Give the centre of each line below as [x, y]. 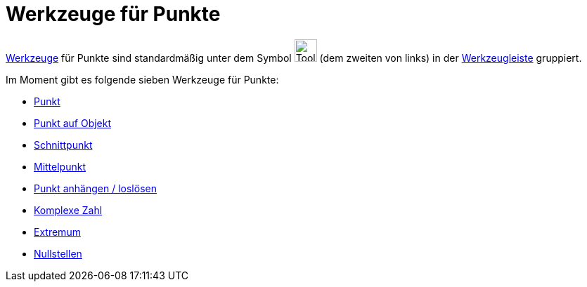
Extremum [57, 232]
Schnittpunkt [63, 145]
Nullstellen [58, 253]
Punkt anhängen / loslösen [95, 188]
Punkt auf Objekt [73, 123]
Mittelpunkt [60, 166]
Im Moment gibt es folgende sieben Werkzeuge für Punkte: [142, 79]
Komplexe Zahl [68, 210]
